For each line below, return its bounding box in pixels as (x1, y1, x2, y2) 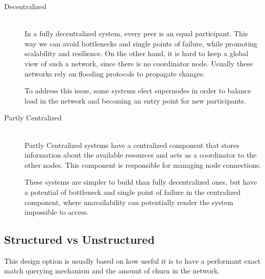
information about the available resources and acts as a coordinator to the (25, 149, 257, 160)
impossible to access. (25, 207, 89, 217)
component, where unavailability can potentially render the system (25, 196, 233, 207)
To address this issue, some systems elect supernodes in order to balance (25, 85, 251, 96)
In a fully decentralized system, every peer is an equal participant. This (25, 28, 248, 39)
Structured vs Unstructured (4, 232, 155, 247)
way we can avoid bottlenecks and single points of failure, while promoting (25, 38, 258, 48)
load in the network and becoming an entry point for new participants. (25, 95, 246, 106)
